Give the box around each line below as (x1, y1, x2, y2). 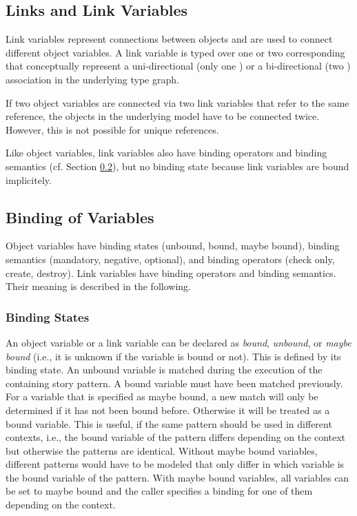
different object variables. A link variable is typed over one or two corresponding (6, 45, 345, 59)
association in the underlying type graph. (6, 72, 179, 86)
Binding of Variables (6, 206, 154, 227)
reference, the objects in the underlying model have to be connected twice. (6, 109, 320, 123)
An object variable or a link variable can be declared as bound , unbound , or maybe (6, 335, 351, 349)
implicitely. (6, 172, 52, 187)
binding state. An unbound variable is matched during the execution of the (6, 362, 323, 377)
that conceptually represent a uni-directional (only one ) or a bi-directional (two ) (6, 59, 351, 73)
